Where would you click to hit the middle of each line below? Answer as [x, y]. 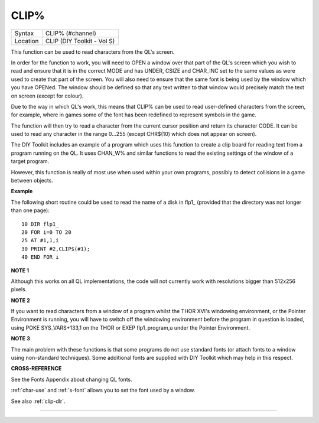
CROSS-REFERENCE [36, 369]
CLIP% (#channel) [71, 33]
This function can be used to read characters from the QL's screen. [93, 52]
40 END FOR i [40, 257]
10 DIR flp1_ [40, 224]
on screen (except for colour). [47, 96]
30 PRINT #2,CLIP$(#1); [56, 249]
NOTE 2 [20, 300]
